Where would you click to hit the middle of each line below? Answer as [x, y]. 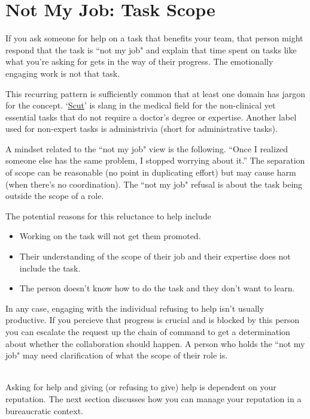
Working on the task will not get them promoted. [110, 236]
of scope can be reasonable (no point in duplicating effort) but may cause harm [151, 172]
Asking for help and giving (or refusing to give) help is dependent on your [141, 387]
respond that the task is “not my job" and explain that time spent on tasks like [151, 49]
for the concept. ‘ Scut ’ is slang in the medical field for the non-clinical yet [141, 105]
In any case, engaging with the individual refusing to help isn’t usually [135, 308]
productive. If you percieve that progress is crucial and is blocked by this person [153, 320]
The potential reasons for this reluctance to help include [108, 215]
